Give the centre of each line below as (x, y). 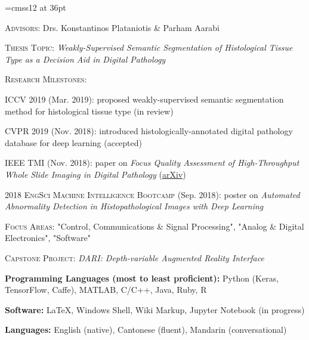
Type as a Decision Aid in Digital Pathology (85, 59)
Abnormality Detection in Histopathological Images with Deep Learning (134, 206)
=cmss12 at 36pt (35, 7)
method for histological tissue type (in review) (89, 111)
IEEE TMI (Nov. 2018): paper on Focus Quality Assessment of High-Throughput (152, 163)
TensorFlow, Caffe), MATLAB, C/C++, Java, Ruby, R (106, 290)
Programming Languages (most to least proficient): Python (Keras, (142, 278)
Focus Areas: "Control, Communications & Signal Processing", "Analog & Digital (154, 226)
